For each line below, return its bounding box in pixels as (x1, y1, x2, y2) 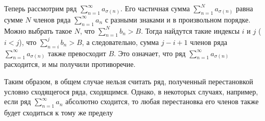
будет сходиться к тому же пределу (4, 107, 113, 118)
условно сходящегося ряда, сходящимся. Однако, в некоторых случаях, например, (4, 86, 258, 96)
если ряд (4, 96, 31, 107)
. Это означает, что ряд (114, 47, 186, 58)
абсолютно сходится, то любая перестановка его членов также (65, 96, 259, 107)
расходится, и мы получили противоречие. (4, 59, 136, 69)
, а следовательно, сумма (82, 36, 159, 47)
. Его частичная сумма (120, 3, 190, 13)
